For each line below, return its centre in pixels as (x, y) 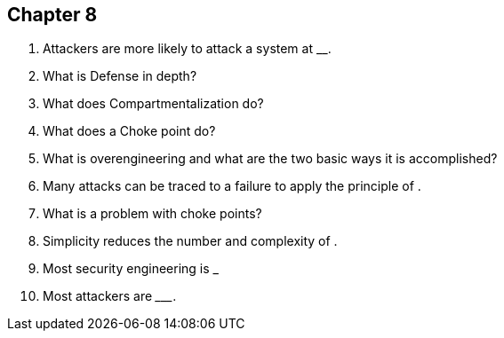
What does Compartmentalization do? (153, 104)
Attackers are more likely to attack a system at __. (187, 49)
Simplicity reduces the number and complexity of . (190, 241)
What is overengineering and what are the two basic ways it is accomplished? (270, 159)
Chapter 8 (52, 15)
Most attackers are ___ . (110, 296)
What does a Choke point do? (129, 131)
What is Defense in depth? (120, 76)
